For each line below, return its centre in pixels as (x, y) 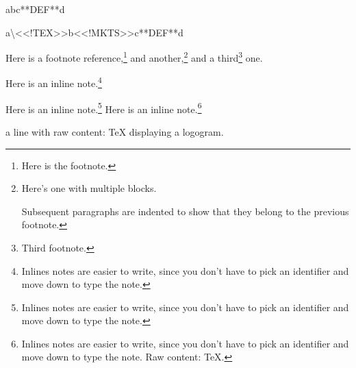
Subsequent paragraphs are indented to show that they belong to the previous (185, 211)
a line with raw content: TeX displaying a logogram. (115, 131)
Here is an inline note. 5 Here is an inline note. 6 (104, 108)
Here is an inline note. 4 (54, 82)
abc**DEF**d (35, 9)
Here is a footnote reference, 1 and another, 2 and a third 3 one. (134, 57)
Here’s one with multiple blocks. (89, 188)
